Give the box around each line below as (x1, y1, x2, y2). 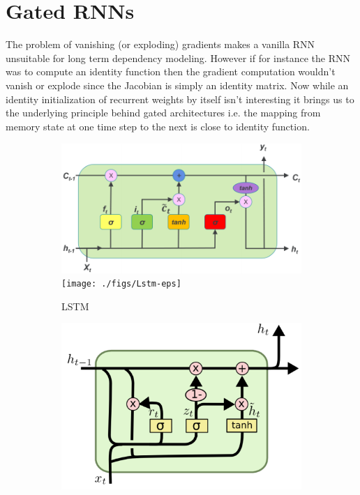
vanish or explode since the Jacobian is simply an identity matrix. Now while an (6, 77, 349, 92)
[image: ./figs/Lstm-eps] (61, 279, 181, 289)
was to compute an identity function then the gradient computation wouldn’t (6, 64, 336, 79)
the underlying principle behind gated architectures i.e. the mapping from (6, 105, 321, 120)
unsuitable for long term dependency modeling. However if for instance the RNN (6, 50, 351, 65)
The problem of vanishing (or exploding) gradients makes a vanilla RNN (6, 37, 315, 52)
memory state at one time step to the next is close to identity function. (6, 119, 310, 133)
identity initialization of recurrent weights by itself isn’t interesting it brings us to (6, 91, 354, 106)
